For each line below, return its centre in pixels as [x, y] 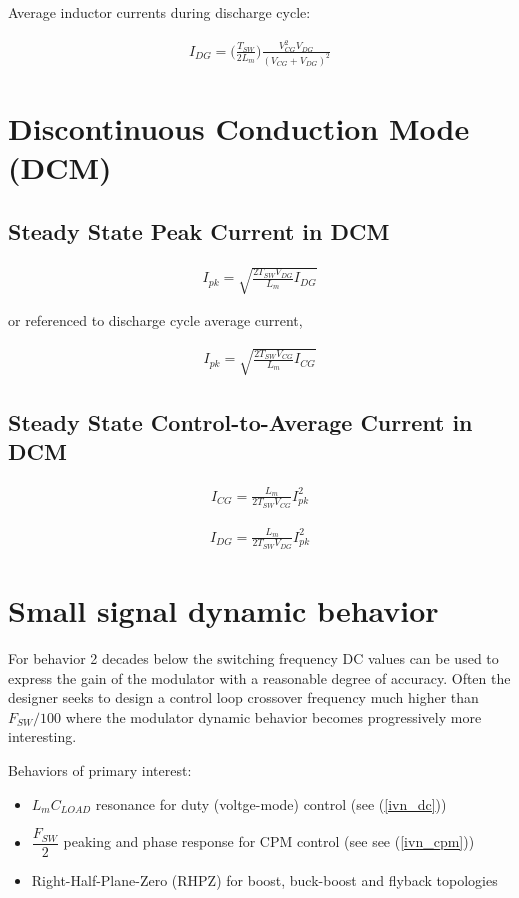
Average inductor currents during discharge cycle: [159, 12]
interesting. [42, 736]
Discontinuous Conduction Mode [239, 127]
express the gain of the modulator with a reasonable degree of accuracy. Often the [259, 677]
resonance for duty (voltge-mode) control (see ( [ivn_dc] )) [271, 803]
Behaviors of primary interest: [100, 769]
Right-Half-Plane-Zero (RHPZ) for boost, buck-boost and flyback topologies [264, 880]
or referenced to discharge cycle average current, [155, 320]
